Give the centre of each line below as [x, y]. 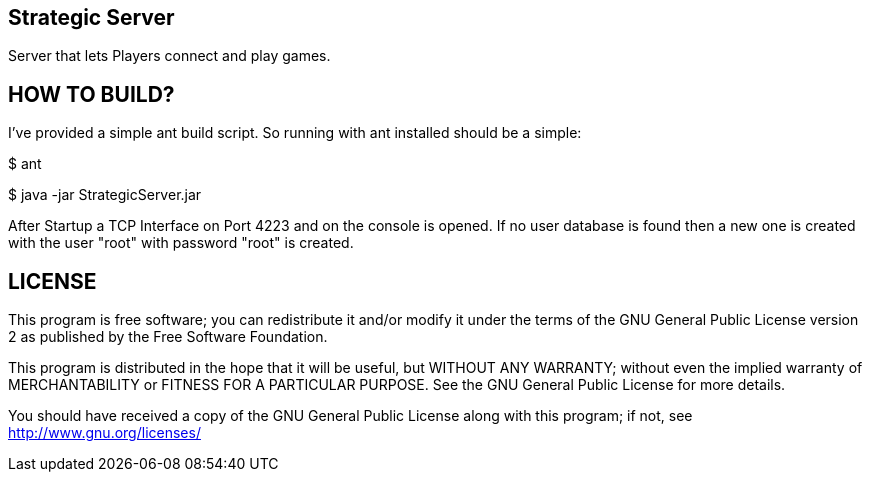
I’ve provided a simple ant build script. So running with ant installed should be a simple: [295, 133]
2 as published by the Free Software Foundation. [168, 337]
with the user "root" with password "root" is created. [181, 243]
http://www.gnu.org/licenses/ [104, 433]
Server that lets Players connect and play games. [169, 56]
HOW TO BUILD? [91, 94]
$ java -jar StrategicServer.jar [105, 195]
